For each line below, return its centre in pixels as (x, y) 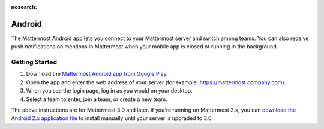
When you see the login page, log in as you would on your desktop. (109, 91)
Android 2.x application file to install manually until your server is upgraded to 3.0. (112, 118)
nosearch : (24, 7)
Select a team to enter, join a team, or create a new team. (97, 99)
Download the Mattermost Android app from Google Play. (97, 74)
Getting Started (34, 62)
